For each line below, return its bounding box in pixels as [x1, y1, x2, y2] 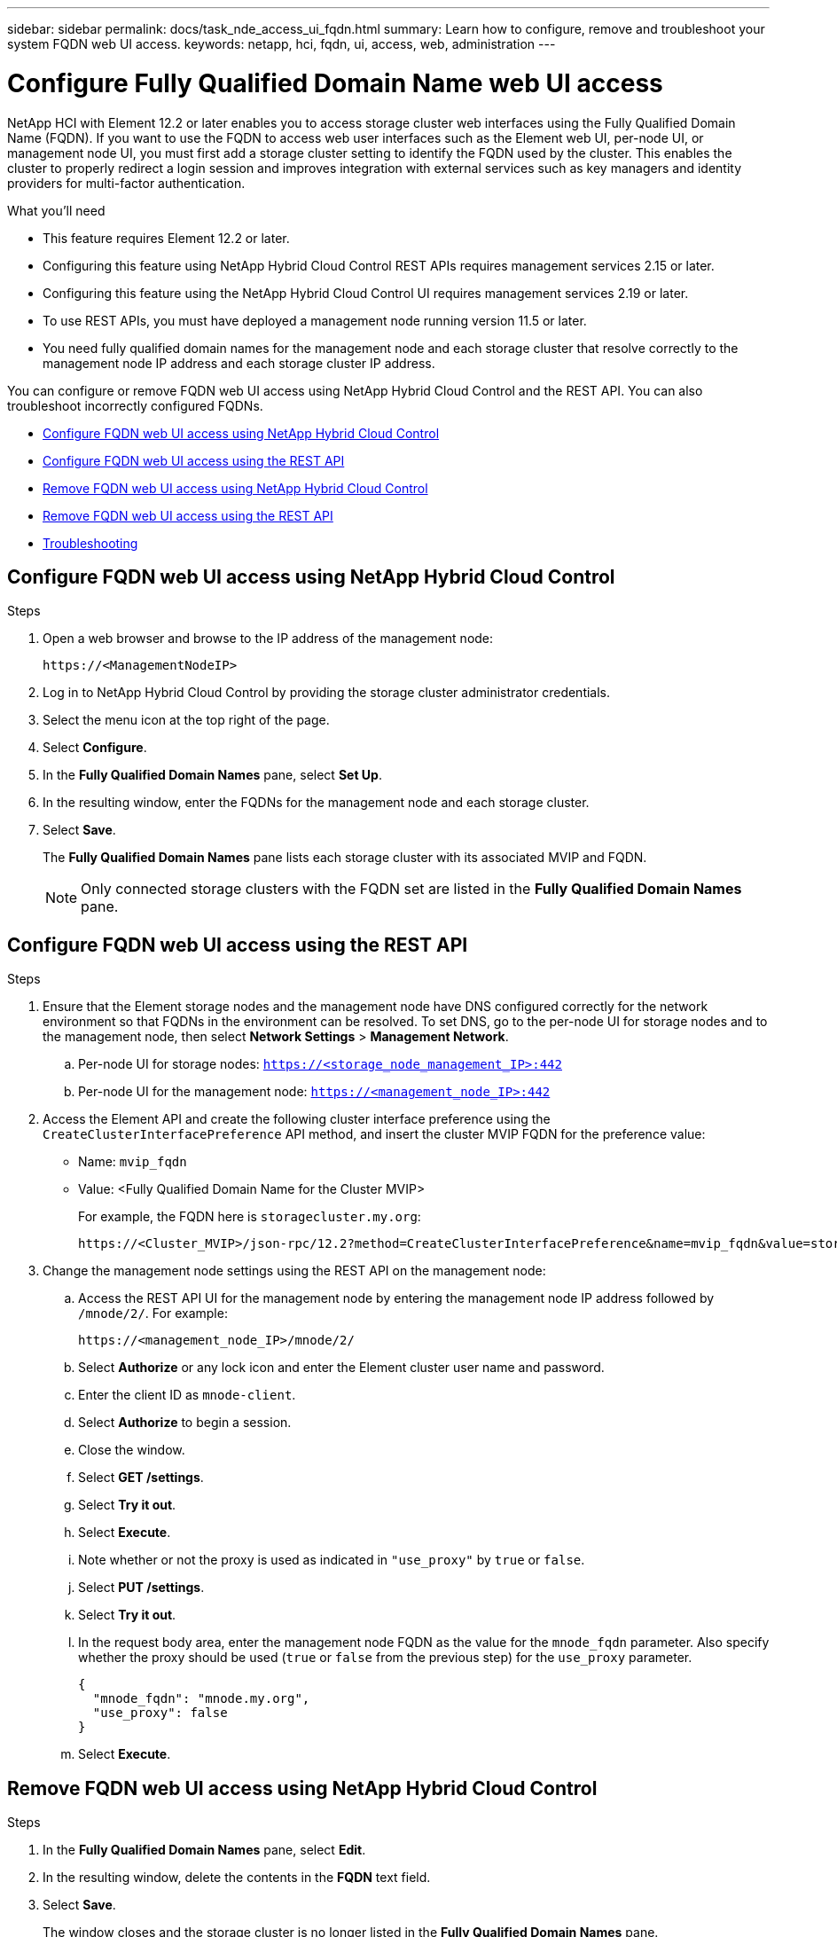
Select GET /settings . [78, 1470, 204, 1486]
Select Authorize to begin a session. [78, 1415, 292, 1431]
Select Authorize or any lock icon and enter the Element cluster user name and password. [78, 1360, 605, 1376]
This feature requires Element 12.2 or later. [43, 230, 290, 246]
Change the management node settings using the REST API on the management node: [43, 1263, 546, 1279]
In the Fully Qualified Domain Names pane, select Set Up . [43, 767, 382, 783]
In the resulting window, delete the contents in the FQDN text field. [43, 1870, 431, 1886]
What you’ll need [7, 202, 106, 218]
